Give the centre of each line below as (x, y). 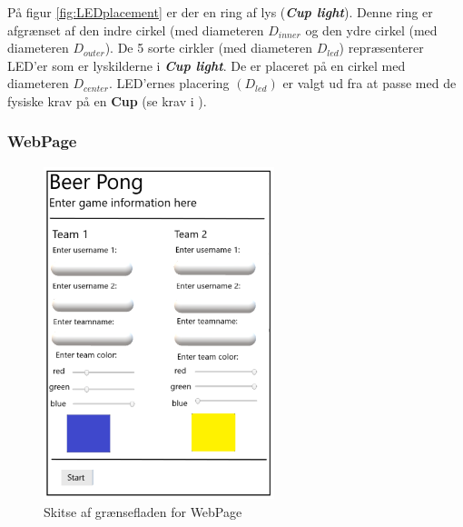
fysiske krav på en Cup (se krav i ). (107, 100)
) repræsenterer (381, 48)
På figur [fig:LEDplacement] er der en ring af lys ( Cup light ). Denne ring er (220, 12)
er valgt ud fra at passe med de (369, 83)
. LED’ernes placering (169, 83)
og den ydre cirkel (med (371, 30)
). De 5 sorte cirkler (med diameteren (208, 48)
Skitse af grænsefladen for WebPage (143, 511)
